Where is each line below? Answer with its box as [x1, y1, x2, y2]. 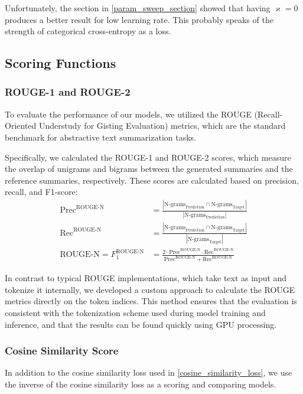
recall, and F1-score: [5, 185, 78, 198]
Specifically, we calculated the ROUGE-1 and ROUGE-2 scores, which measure [5, 151, 291, 163]
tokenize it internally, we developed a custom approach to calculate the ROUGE [5, 283, 295, 295]
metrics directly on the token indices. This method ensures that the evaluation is [5, 295, 297, 307]
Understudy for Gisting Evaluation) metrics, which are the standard [38, 119, 286, 132]
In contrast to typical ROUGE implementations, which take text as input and [5, 272, 287, 284]
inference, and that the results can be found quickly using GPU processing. [5, 318, 277, 330]
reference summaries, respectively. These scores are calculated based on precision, [5, 174, 299, 186]
